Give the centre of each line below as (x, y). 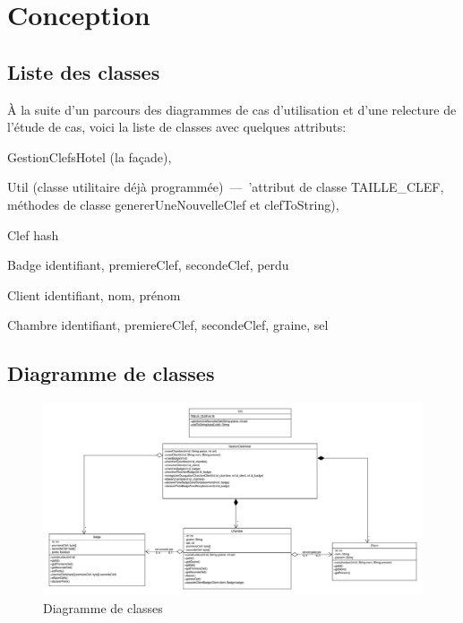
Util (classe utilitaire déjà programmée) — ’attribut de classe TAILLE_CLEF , (226, 187)
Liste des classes (84, 71)
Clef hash (33, 234)
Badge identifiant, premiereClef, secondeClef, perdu (148, 265)
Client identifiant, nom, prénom (94, 294)
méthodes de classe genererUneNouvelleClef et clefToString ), (173, 204)
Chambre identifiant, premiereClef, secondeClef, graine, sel (168, 325)
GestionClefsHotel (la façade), (90, 156)
